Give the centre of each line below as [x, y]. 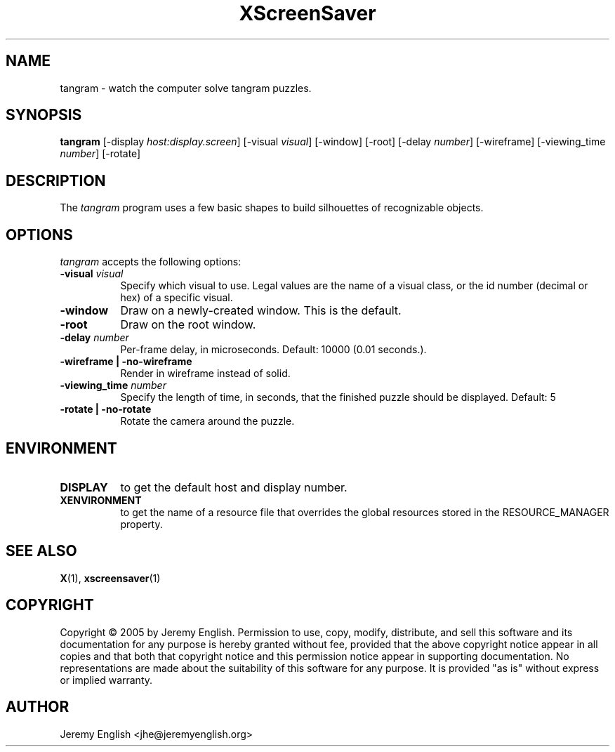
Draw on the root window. [188, 325]
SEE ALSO [41, 551]
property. [141, 524]
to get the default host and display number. [234, 487]
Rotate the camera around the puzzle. [207, 421]
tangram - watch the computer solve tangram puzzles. [186, 88]
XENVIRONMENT [101, 500]
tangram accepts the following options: [151, 262]
